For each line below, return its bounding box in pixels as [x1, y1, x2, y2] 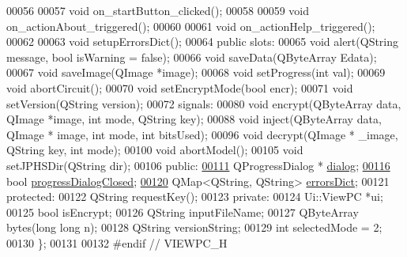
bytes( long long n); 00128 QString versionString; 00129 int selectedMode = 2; [6, 219, 383, 236]
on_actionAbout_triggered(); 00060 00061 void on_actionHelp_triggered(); [6, 17, 375, 34]
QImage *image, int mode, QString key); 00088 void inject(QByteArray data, [6, 111, 382, 127]
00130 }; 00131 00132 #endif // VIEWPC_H [6, 234, 228, 251]
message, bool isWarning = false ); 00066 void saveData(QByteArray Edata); [6, 48, 377, 65]
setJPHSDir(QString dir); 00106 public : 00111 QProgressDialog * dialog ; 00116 [6, 157, 390, 173]
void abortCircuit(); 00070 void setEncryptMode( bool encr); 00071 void [6, 79, 353, 96]
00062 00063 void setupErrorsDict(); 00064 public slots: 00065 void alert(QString [6, 33, 399, 50]
